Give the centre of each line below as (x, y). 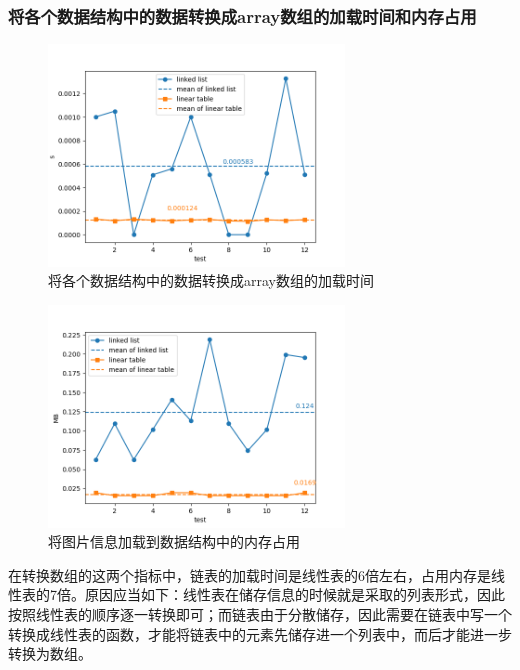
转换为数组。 (50, 653)
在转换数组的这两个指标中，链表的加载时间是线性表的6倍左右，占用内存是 (249, 574)
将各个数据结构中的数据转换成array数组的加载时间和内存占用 (242, 15)
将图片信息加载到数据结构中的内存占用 (174, 541)
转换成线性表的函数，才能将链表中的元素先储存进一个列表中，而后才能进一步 (260, 633)
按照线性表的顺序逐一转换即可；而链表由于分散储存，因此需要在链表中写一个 (260, 613)
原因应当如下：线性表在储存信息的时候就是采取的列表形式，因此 (294, 594)
